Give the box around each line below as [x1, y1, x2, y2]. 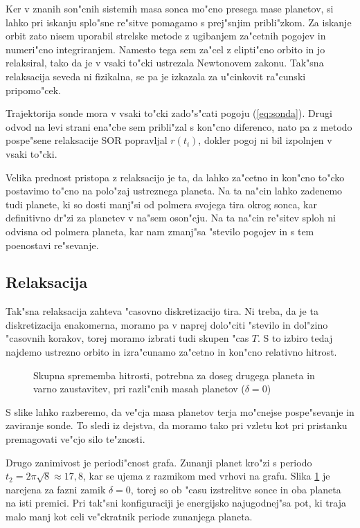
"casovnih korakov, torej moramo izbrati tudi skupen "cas [6, 331, 249, 345]
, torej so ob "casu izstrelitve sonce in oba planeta [130, 482, 341, 496]
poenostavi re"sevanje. [6, 237, 99, 252]
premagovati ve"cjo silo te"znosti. [6, 432, 145, 446]
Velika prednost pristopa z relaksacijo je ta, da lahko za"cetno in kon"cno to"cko [6, 170, 345, 184]
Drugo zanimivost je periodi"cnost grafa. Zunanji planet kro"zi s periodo [6, 455, 312, 469]
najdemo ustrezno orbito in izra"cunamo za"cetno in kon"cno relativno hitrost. [6, 345, 337, 359]
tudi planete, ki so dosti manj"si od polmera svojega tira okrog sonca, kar [6, 197, 317, 211]
